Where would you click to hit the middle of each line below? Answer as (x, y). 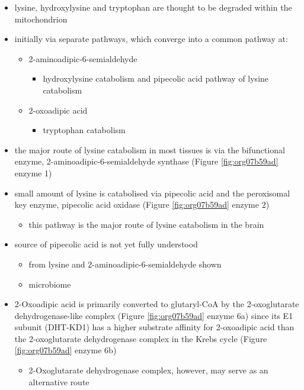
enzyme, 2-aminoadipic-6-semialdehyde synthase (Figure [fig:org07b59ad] (146, 161)
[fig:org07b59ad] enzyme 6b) (65, 350)
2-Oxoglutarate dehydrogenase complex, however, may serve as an (148, 370)
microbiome (50, 284)
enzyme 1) (33, 173)
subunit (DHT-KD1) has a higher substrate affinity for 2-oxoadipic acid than (154, 327)
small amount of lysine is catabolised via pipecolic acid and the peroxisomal (152, 193)
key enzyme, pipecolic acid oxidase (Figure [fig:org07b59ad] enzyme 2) (142, 204)
